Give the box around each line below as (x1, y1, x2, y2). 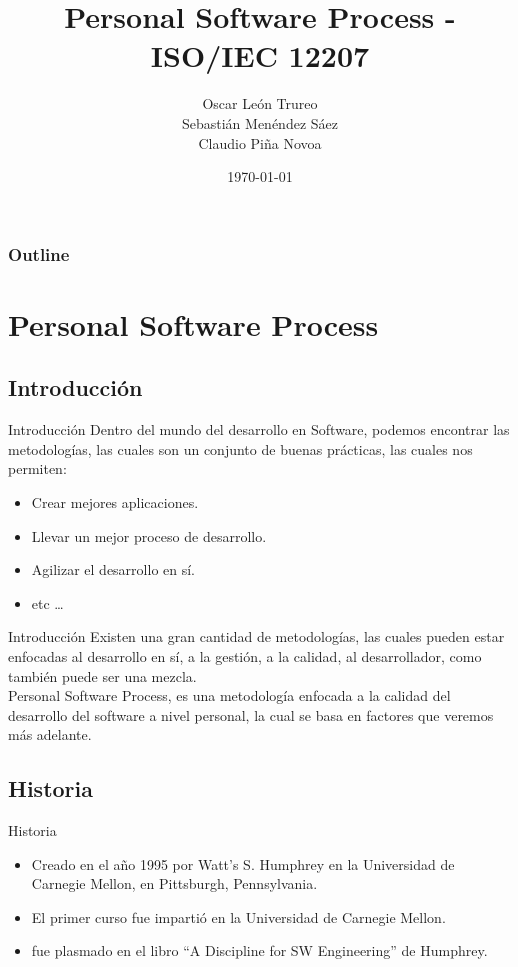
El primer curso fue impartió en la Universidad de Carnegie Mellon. (31, 906, 446, 927)
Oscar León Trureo (202, 93, 318, 114)
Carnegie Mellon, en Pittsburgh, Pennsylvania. (31, 873, 318, 894)
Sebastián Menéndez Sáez (181, 112, 338, 133)
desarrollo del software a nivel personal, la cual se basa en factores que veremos (8, 704, 494, 725)
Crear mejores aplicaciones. (31, 491, 199, 512)
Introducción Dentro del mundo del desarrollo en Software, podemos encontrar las (8, 419, 510, 440)
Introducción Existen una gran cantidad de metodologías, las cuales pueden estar (8, 626, 505, 647)
